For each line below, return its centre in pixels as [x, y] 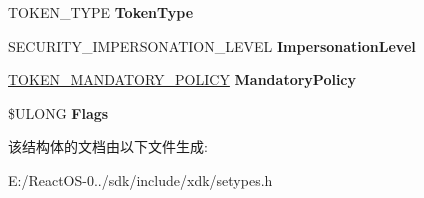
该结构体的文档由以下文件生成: [108, 146]
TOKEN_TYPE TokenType [101, 12]
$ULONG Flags [58, 112]
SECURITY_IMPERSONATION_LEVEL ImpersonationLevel [212, 45]
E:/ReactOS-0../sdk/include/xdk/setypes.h [140, 179]
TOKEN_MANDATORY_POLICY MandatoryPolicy [182, 79]
